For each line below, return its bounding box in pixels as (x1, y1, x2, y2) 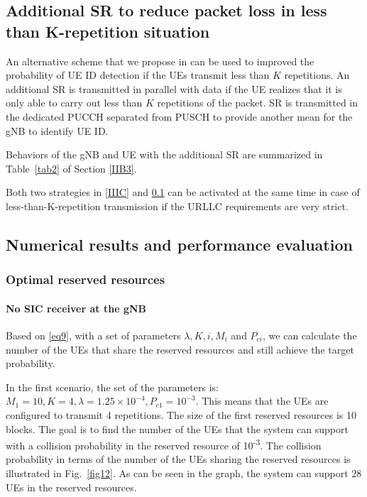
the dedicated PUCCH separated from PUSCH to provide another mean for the (6, 109, 353, 124)
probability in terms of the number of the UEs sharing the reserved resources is (6, 452, 351, 466)
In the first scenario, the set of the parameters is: (6, 379, 219, 394)
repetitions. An (284, 67, 350, 82)
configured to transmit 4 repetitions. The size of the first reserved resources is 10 (6, 407, 356, 422)
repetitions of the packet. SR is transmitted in (157, 95, 358, 110)
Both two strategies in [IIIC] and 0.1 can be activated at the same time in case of (6, 185, 360, 200)
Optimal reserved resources (6, 271, 165, 288)
